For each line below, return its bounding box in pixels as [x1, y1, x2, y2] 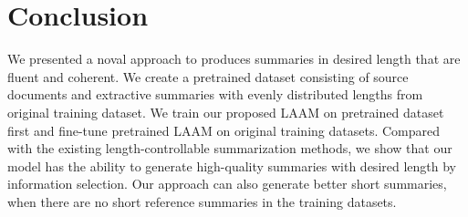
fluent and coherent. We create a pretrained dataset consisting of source [7, 67, 409, 86]
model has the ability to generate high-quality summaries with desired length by [7, 156, 456, 175]
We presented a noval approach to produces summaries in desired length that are [7, 49, 461, 68]
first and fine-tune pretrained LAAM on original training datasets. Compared [7, 120, 440, 139]
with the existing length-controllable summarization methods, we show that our [7, 139, 452, 158]
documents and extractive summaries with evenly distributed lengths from [7, 85, 423, 104]
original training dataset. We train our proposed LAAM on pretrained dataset [7, 102, 444, 121]
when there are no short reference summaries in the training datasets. [7, 191, 397, 211]
